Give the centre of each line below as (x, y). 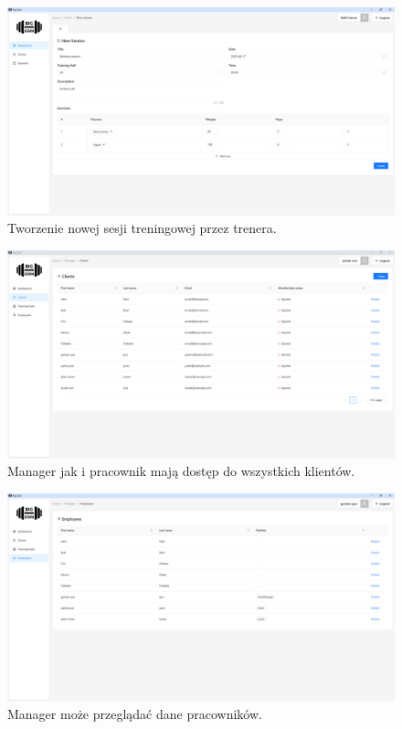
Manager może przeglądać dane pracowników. (135, 714)
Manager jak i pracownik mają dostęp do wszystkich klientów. (181, 471)
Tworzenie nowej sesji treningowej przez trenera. (142, 228)
